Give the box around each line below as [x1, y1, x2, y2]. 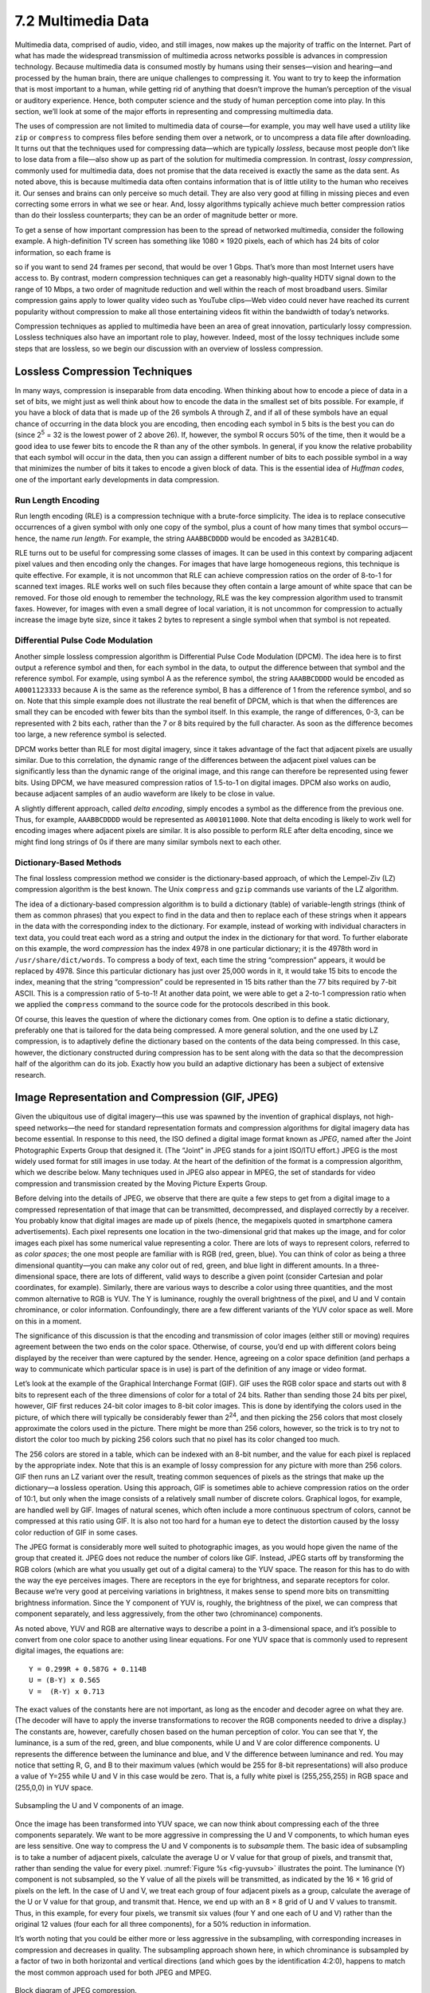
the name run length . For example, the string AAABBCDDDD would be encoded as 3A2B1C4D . [38, 533, 339, 543]
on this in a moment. [14, 1316, 82, 1326]
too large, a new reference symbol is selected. [14, 729, 167, 739]
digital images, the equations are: [14, 1646, 124, 1656]
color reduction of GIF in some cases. [14, 1527, 139, 1537]
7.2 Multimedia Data [14, 12, 150, 29]
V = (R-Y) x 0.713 [29, 1687, 105, 1696]
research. [14, 1070, 47, 1079]
